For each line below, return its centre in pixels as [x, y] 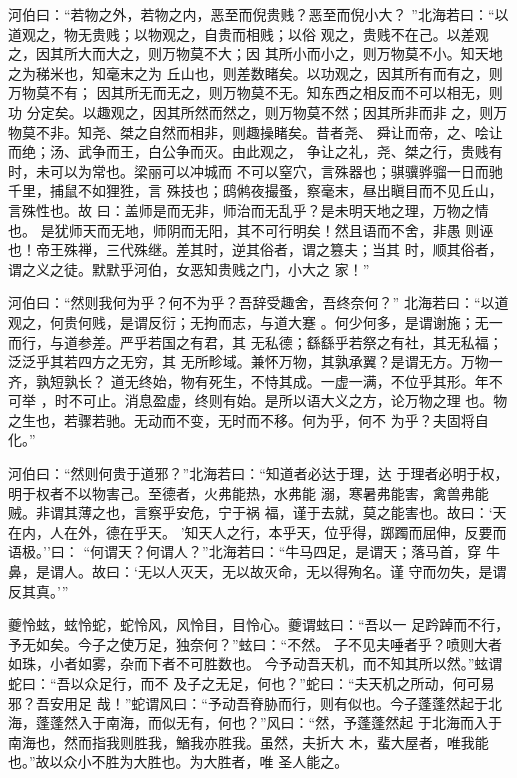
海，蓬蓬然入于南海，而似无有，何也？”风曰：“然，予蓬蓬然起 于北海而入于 [255, 722]
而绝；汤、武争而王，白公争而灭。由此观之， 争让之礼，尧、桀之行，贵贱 [248, 151]
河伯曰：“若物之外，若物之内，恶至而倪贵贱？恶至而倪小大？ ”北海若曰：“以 [258, 14]
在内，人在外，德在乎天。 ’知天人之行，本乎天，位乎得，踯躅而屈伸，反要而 [257, 531]
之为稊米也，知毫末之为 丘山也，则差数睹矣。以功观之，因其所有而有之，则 [255, 72]
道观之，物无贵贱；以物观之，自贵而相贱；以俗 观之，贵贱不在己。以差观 [248, 33]
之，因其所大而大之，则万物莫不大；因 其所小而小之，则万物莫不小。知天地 [255, 53]
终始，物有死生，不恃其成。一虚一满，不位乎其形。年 [313, 380]
